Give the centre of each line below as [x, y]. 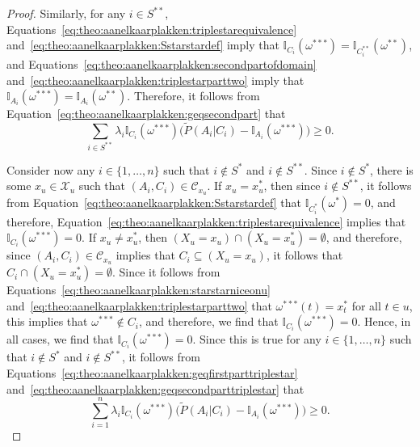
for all [366, 305]
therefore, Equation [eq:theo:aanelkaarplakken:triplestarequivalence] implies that [206, 221]
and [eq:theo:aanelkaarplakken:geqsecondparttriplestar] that [155, 388]
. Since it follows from [166, 272]
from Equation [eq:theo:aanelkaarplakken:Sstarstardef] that [154, 202]
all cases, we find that [60, 339]
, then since [292, 186]
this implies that [47, 321]
